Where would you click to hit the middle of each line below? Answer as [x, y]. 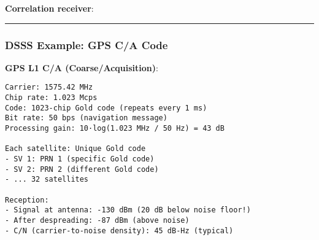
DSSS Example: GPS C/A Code [86, 45]
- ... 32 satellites [47, 180]
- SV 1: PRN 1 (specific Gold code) [80, 159]
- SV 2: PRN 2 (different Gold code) [82, 169]
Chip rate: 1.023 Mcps [51, 98]
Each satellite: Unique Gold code [75, 149]
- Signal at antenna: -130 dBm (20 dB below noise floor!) [128, 210]
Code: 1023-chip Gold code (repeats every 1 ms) [106, 108]
